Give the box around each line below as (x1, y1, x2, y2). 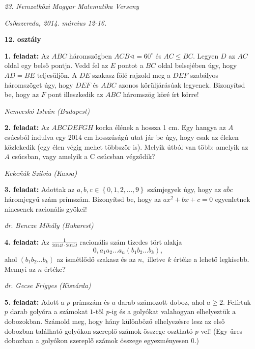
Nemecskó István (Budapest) (4, 105, 90, 116)
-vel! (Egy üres (198, 325, 243, 336)
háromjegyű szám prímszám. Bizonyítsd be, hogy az (4, 193, 161, 204)
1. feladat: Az (4, 50, 50, 61)
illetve (147, 254, 166, 264)
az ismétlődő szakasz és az (57, 254, 136, 264)
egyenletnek (215, 193, 250, 204)
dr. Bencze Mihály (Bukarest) (4, 220, 94, 230)
